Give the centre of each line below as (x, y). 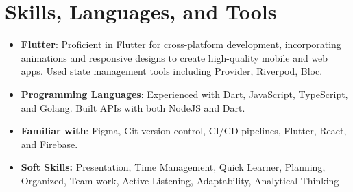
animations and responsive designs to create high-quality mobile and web (174, 57)
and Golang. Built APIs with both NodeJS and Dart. (133, 107)
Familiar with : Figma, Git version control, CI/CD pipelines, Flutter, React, (184, 131)
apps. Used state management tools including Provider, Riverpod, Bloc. (172, 71)
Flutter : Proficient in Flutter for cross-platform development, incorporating (181, 44)
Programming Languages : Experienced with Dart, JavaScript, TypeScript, (184, 94)
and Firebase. (49, 144)
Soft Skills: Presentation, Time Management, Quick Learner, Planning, (173, 167)
